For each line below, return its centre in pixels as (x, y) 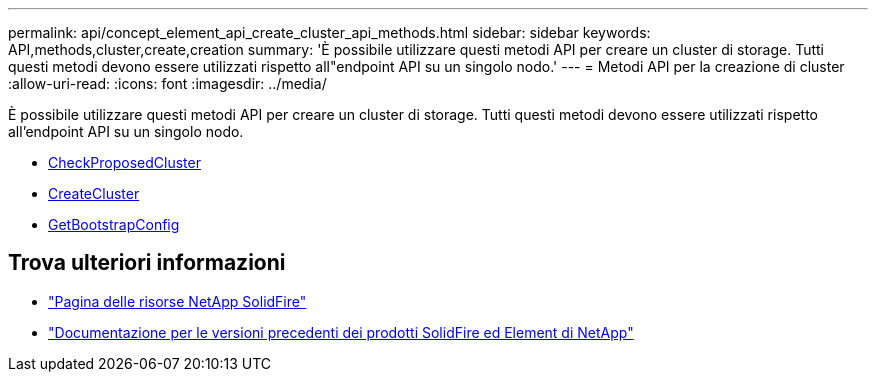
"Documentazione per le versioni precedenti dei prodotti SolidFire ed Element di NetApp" (341, 332)
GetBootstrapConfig (114, 224)
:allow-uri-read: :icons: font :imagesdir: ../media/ (167, 83)
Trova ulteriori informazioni (147, 263)
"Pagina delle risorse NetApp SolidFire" (177, 301)
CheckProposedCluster (124, 162)
